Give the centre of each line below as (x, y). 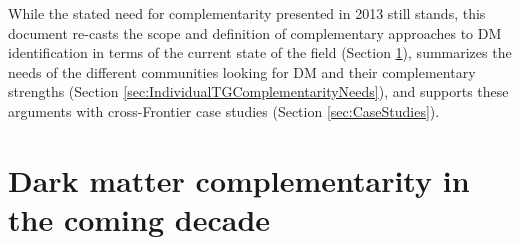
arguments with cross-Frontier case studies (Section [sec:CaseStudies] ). (224, 110)
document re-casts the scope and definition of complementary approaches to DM (255, 32)
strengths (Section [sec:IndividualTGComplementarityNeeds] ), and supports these (258, 91)
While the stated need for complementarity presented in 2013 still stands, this (247, 13)
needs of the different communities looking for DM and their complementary (242, 71)
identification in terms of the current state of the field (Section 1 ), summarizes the (260, 52)
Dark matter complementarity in (239, 179)
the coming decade (139, 218)
